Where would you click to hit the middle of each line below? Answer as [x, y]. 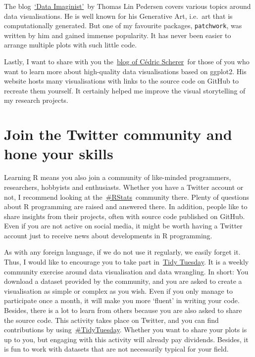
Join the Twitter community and [118, 134]
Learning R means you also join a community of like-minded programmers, [118, 177]
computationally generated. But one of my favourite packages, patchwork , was [123, 25]
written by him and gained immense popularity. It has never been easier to [118, 35]
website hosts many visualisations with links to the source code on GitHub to [122, 81]
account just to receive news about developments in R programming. [108, 235]
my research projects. [36, 100]
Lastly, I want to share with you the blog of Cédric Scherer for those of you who [127, 62]
